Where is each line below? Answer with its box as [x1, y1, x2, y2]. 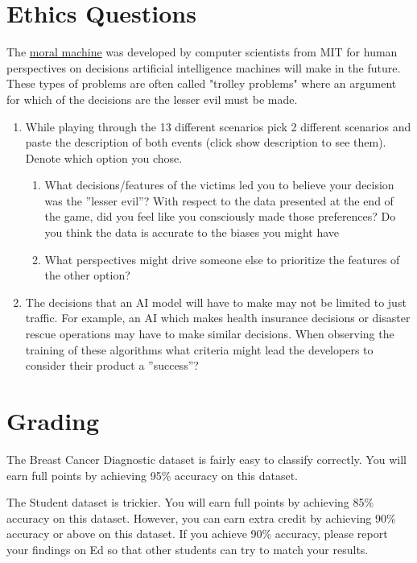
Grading [6, 404, 100, 437]
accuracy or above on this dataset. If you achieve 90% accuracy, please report [6, 525, 388, 542]
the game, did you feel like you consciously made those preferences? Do [44, 208, 396, 225]
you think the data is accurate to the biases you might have [44, 224, 340, 241]
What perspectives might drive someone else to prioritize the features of [44, 250, 400, 267]
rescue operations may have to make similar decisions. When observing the [25, 325, 394, 342]
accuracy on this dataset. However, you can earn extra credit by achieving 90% [6, 509, 396, 526]
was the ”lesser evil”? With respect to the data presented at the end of [44, 192, 394, 209]
